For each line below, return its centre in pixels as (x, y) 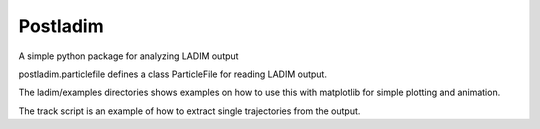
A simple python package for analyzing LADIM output (128, 56)
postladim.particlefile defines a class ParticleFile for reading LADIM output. (172, 74)
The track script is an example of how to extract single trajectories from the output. (189, 111)
